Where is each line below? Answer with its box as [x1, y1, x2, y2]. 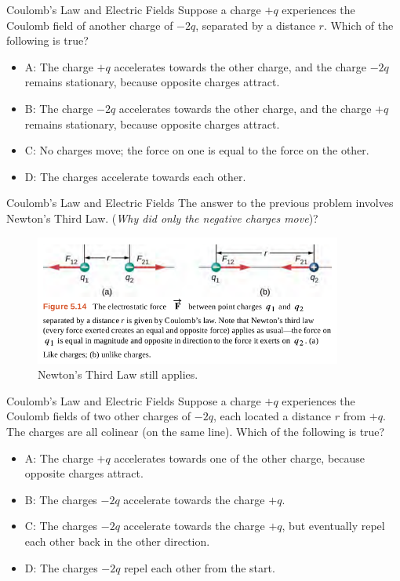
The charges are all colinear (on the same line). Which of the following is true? [6, 423, 385, 439]
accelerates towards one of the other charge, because [114, 449, 365, 466]
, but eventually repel [282, 517, 385, 534]
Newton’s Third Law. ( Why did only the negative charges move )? [6, 209, 318, 226]
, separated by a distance [195, 16, 315, 33]
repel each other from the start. [124, 559, 275, 576]
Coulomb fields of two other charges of [6, 408, 191, 424]
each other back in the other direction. [24, 532, 210, 549]
